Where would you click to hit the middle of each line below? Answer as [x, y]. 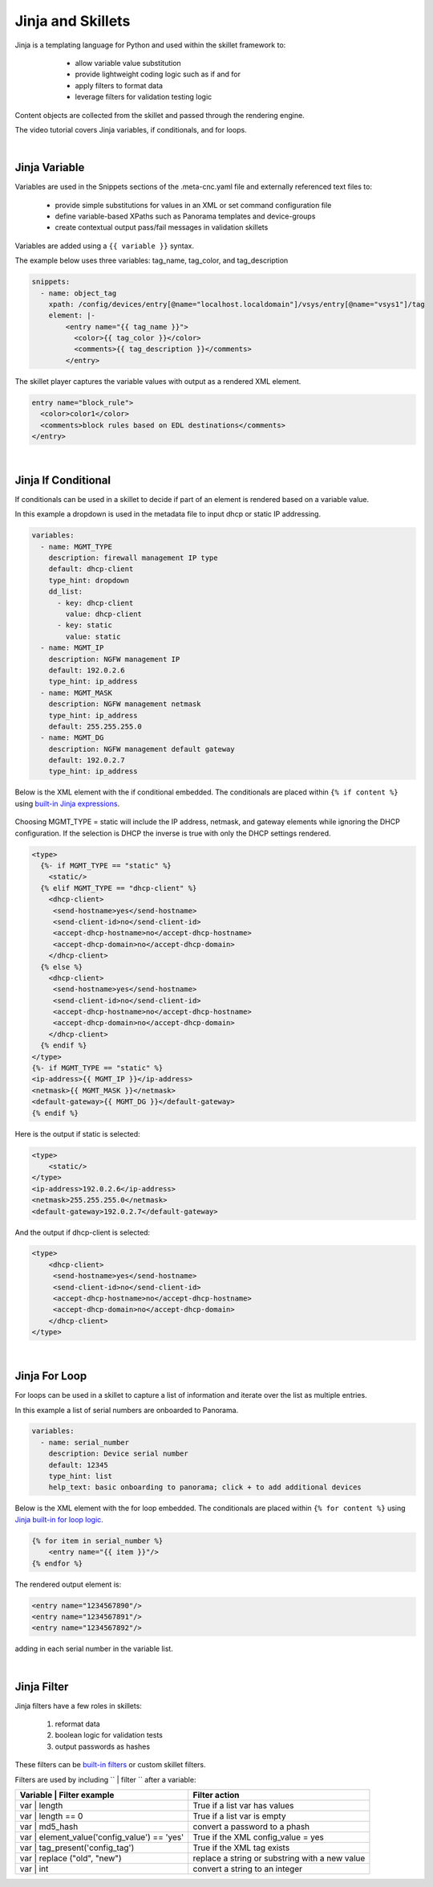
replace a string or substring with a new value [279, 1858]
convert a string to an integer [247, 1869]
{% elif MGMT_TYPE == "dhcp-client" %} [119, 888]
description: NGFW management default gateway [142, 749]
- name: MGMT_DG [72, 738]
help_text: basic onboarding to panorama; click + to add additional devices [205, 1487]
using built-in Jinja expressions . [67, 803]
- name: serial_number [85, 1442]
